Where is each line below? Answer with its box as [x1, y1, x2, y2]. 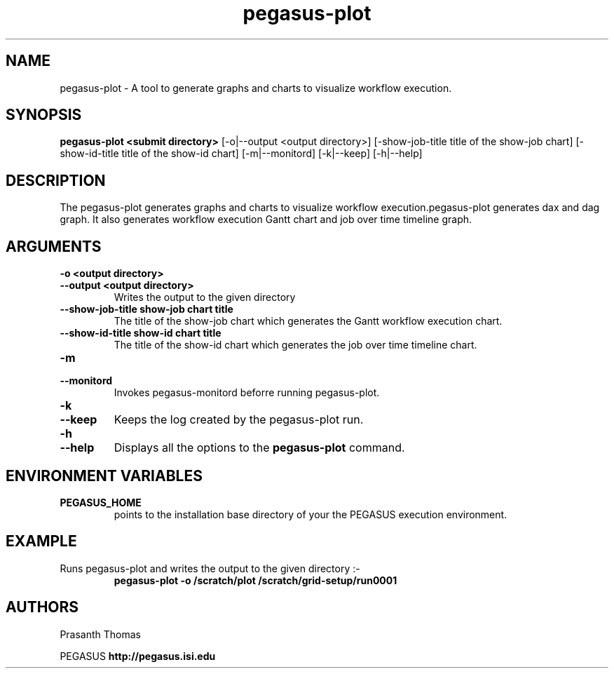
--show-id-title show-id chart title [60, 327, 221, 339]
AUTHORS [6, 598, 79, 616]
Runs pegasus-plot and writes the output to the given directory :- [60, 562, 360, 574]
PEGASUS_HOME [60, 496, 142, 508]
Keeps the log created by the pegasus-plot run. [114, 412, 364, 427]
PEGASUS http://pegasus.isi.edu [60, 649, 216, 662]
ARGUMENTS [6, 237, 102, 255]
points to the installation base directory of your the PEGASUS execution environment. [114, 508, 507, 520]
